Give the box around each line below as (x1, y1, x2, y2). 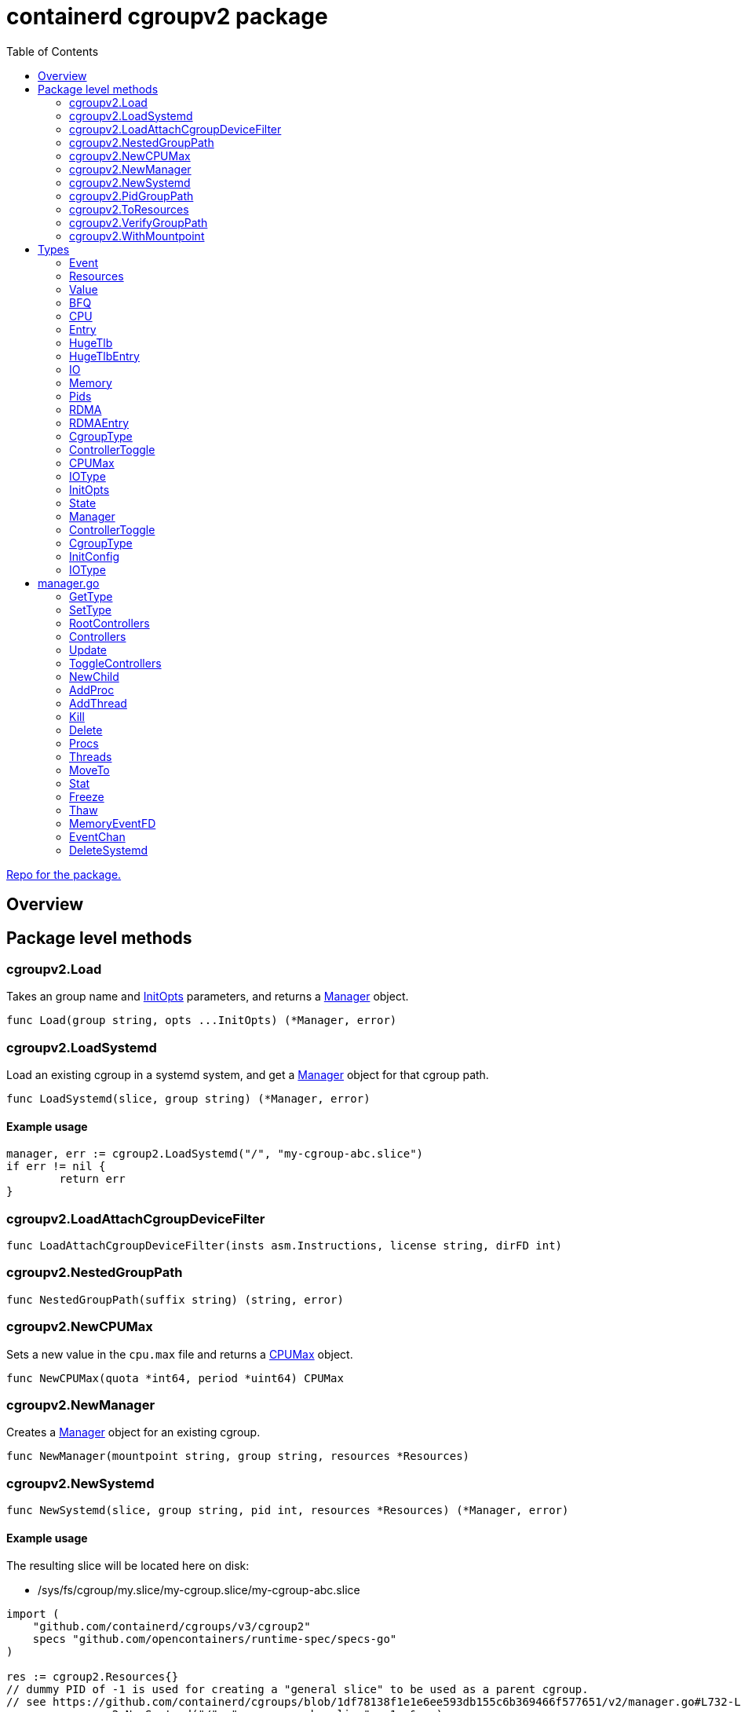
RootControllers (69, 616, 150, 630)
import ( (6, 1608, 60, 1621)
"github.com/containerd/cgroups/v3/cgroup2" (32, 1620, 311, 1633)
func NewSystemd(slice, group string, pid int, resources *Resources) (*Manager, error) (6, 1504, 569, 1517)
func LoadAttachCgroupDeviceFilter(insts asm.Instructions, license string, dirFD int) (6, 1239, 563, 1253)
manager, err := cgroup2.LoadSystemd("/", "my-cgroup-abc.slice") (6, 1147, 424, 1161)
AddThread (69, 696, 127, 710)
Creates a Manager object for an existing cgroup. (6, 1425, 261, 1439)
